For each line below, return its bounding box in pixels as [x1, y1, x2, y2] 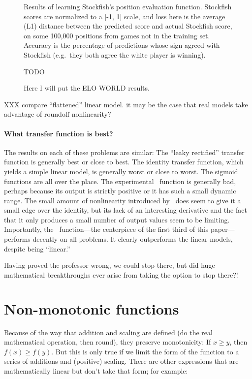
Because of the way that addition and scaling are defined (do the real [4, 327, 213, 337]
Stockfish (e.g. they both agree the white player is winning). [24, 49, 206, 60]
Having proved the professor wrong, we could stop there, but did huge [4, 260, 215, 270]
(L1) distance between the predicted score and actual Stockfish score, [24, 21, 232, 31]
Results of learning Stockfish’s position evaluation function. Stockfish [24, 1, 232, 11]
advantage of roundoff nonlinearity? [4, 109, 111, 119]
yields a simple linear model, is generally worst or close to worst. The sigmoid [4, 166, 238, 176]
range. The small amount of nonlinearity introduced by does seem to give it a [4, 195, 241, 205]
